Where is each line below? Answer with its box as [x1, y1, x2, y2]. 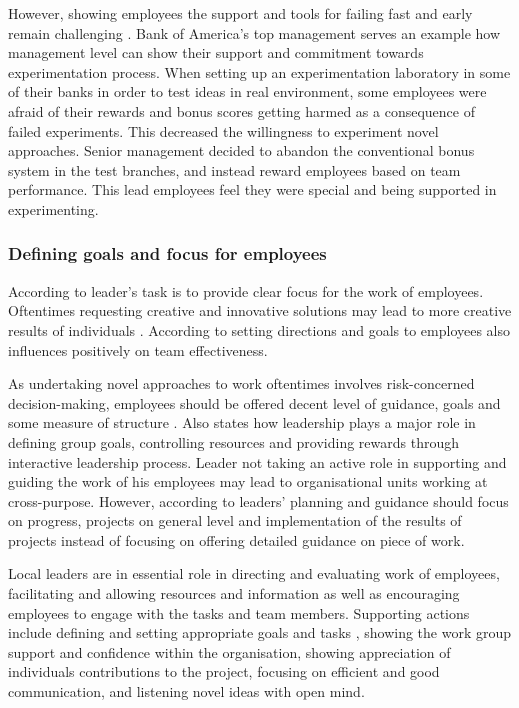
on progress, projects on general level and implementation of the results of [8, 510, 462, 531]
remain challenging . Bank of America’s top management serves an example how [8, 22, 501, 43]
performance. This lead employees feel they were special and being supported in [8, 179, 497, 200]
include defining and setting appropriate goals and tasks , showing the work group [8, 622, 512, 643]
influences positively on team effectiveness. [8, 339, 268, 360]
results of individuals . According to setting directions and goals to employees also [8, 319, 511, 340]
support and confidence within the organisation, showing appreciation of [8, 641, 451, 662]
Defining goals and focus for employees [8, 241, 327, 266]
